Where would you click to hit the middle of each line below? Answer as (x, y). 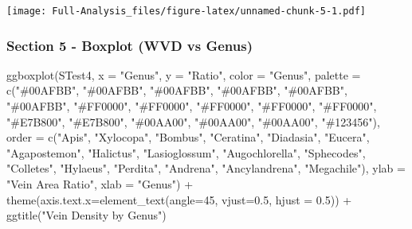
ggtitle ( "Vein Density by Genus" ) (86, 215)
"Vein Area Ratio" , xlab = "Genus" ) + (100, 184)
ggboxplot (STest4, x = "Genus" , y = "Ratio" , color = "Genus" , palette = (184, 74)
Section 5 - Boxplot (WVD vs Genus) (129, 45)
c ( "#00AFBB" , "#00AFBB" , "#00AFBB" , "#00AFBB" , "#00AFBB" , (177, 90)
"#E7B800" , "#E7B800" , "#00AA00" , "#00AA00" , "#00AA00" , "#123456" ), (193, 121)
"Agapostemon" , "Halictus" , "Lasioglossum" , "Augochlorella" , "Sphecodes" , (186, 152)
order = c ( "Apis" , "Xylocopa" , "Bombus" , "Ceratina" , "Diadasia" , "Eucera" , (188, 137)
